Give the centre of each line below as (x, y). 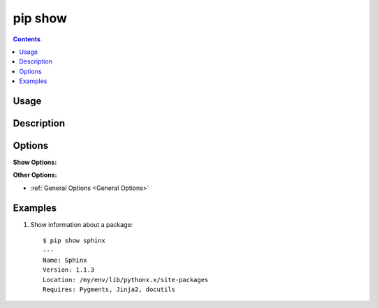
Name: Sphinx (65, 260)
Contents (27, 39)
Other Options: (35, 175)
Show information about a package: (82, 224)
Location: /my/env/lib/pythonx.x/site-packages (126, 280)
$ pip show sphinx (74, 241)
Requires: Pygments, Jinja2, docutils (109, 289)
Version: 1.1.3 (69, 270)
